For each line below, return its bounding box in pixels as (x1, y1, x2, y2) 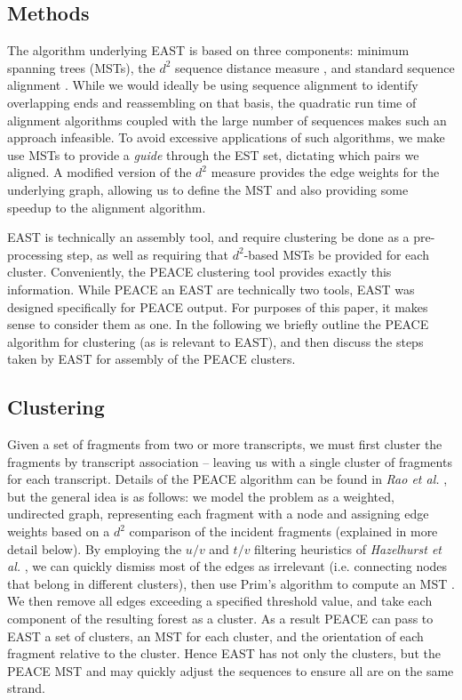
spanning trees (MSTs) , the (7, 58, 155, 76)
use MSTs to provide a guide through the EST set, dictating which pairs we (7, 145, 419, 164)
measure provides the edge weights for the (211, 163, 440, 181)
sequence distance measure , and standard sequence (175, 58, 455, 76)
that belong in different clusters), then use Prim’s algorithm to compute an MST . (7, 574, 455, 592)
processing (7, 245, 63, 263)
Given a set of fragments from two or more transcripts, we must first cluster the (7, 435, 442, 454)
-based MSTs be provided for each (243, 245, 429, 263)
